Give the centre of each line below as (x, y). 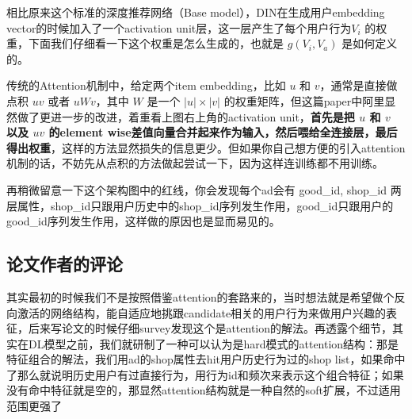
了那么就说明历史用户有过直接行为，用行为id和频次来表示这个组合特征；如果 (205, 374)
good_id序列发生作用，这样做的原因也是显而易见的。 (143, 221)
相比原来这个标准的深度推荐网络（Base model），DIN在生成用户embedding (196, 12)
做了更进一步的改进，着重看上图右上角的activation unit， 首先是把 (186, 116)
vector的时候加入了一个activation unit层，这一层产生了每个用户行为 (179, 27)
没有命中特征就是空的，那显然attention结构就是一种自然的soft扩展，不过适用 (204, 390)
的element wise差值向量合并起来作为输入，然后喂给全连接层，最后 (223, 132)
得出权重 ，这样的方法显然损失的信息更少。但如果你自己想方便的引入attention (206, 147)
